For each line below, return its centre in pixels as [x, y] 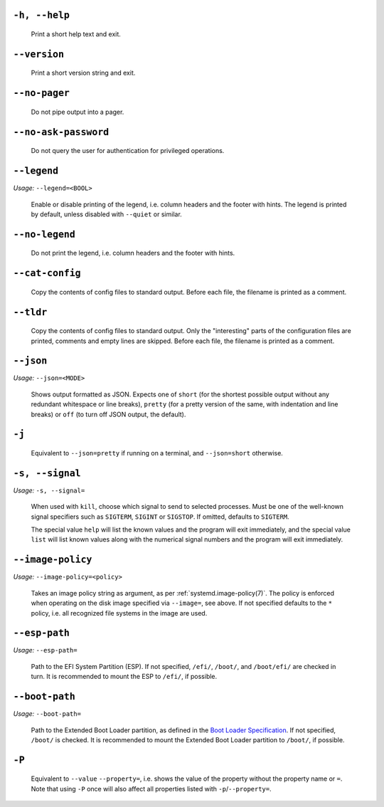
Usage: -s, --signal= [49, 490]
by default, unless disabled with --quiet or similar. [107, 214]
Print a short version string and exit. [83, 73]
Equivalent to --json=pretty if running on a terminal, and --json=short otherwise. [157, 453]
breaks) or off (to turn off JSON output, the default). [108, 414]
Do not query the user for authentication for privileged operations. [128, 151]
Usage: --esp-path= [45, 650]
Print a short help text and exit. [76, 34]
